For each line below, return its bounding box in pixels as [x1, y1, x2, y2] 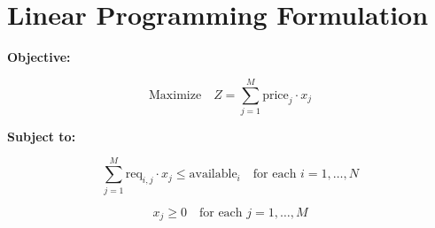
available [189, 168, 237, 181]
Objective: [7, 48, 71, 66]
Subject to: [7, 126, 76, 145]
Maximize [149, 88, 202, 102]
